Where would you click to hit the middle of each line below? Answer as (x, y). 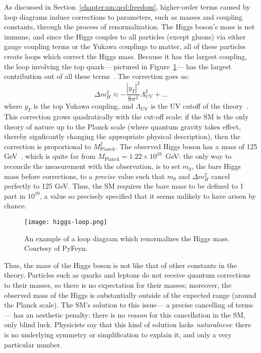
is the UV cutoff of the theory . (200, 106)
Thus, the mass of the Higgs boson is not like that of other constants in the (120, 265)
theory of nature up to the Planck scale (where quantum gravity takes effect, (122, 126)
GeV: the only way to (199, 156)
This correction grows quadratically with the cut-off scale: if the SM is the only (126, 117)
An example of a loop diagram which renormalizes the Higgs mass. (127, 238)
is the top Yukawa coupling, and (83, 106)
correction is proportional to (48, 146)
